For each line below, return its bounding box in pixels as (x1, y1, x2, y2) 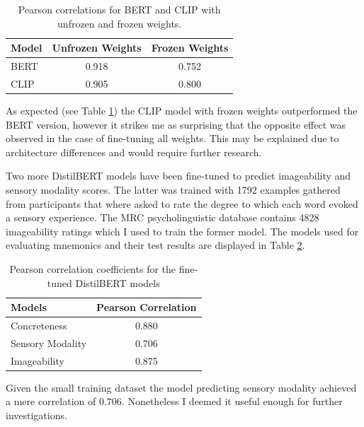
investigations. (6, 407, 67, 422)
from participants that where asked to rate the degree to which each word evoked (6, 196, 358, 211)
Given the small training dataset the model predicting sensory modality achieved (6, 380, 357, 394)
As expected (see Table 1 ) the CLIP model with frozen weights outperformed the (6, 103, 358, 117)
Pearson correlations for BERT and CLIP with (18, 2, 221, 16)
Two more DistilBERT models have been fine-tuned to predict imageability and (6, 168, 351, 183)
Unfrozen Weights (52, 40, 142, 55)
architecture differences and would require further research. (6, 144, 262, 159)
